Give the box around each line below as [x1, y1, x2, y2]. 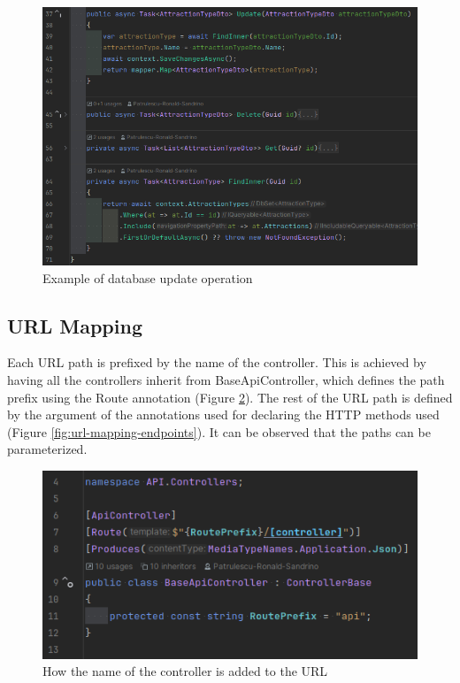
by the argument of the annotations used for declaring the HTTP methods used [7, 405, 440, 424]
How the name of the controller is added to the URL [42, 662, 328, 680]
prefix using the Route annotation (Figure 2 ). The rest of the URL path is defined [7, 388, 453, 406]
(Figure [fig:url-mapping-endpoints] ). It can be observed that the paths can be [7, 422, 431, 441]
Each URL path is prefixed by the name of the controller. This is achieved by [7, 353, 426, 372]
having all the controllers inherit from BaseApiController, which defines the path [7, 371, 445, 389]
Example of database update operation [42, 268, 253, 287]
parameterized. [7, 440, 88, 458]
